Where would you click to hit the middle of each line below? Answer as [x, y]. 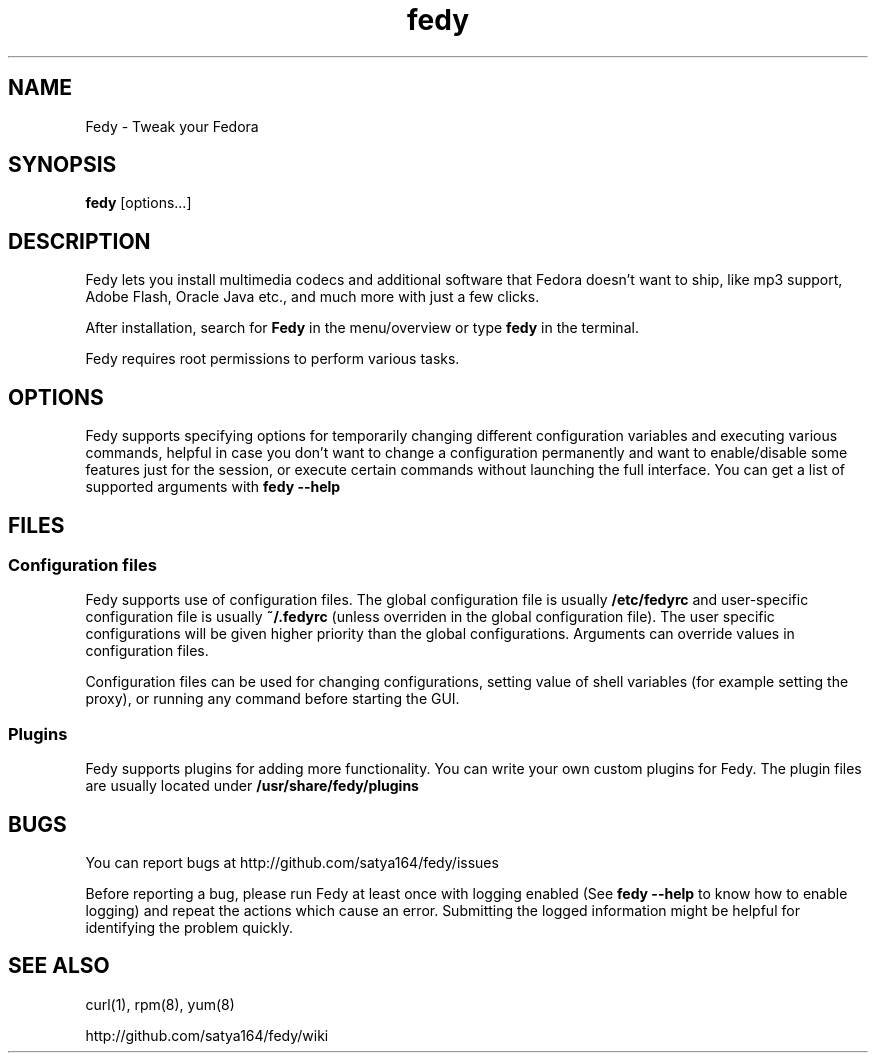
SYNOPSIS [62, 165]
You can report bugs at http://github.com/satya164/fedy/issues [292, 862]
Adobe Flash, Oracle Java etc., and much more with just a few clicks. [312, 297]
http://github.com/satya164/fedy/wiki [207, 1035]
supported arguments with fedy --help [213, 487]
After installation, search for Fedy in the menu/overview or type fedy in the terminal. [362, 328]
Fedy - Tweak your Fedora [172, 126]
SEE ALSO [59, 966]
